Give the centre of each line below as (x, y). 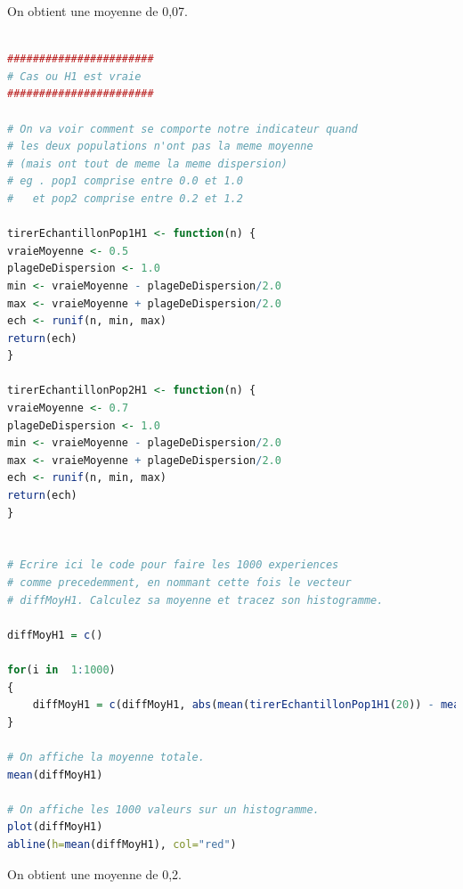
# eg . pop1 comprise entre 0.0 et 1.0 (125, 181)
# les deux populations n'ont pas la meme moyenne (160, 147)
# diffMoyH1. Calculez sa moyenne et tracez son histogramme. (195, 600)
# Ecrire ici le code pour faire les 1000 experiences (173, 565)
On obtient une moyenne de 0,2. (94, 873)
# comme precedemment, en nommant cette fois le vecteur (179, 583)
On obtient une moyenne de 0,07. (97, 11)
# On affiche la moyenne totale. (106, 757)
